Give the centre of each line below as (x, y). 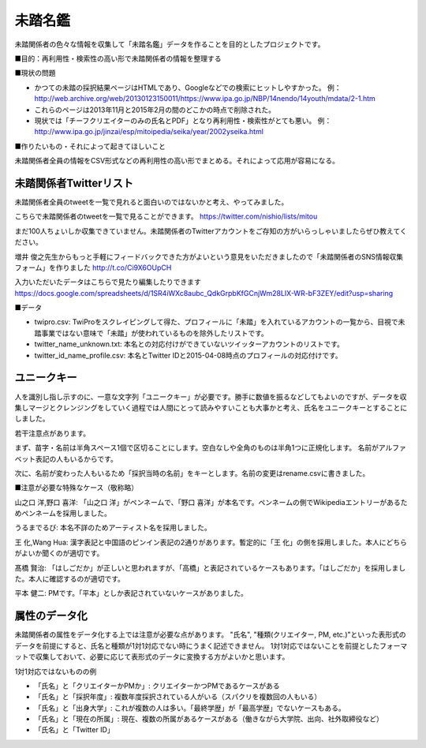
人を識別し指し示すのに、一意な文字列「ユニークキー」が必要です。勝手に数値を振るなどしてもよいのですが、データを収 (211, 396)
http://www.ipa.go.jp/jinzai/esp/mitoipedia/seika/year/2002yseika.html (149, 132)
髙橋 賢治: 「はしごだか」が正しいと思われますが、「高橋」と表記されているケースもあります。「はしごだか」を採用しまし (210, 567)
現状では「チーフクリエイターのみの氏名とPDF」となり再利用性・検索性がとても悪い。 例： (183, 120)
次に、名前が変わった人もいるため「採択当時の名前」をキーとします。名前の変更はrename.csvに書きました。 (192, 473)
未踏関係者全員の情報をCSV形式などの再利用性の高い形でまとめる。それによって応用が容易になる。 (177, 161)
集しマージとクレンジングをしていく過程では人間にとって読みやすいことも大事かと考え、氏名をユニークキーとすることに (211, 407)
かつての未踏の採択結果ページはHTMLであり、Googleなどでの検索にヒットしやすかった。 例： (188, 88)
